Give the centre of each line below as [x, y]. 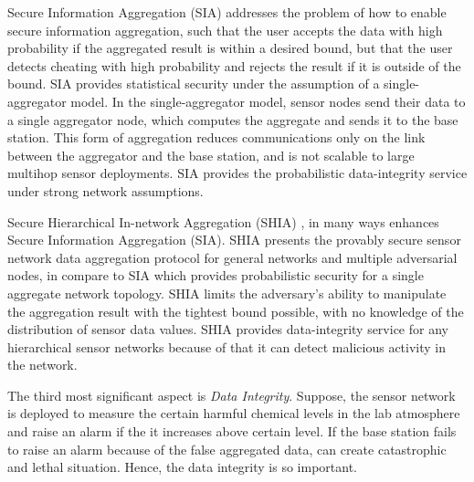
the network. [42, 365]
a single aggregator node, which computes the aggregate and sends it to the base [233, 119]
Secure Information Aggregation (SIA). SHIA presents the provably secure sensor [234, 240]
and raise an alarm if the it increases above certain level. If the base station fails [232, 431]
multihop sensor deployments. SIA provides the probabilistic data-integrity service [237, 173]
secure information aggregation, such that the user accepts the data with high [225, 30]
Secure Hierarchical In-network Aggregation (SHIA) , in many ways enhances [223, 221]
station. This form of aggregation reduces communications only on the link [216, 137]
